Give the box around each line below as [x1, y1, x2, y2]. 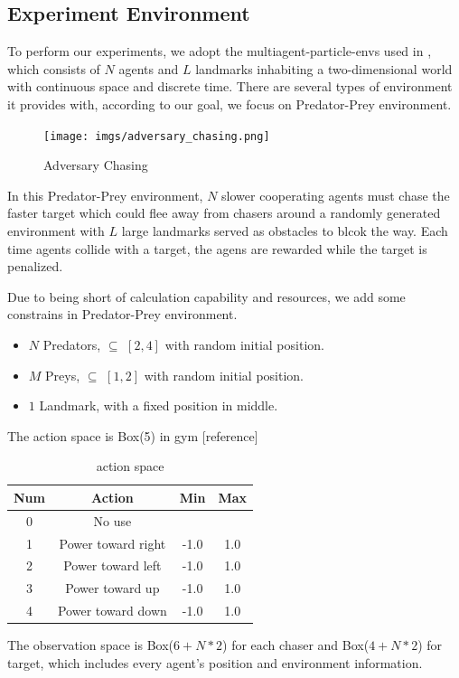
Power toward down [57, 601, 167, 620]
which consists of [7, 59, 100, 78]
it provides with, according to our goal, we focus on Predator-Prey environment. [7, 94, 452, 113]
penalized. [7, 257, 63, 276]
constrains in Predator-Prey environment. [7, 305, 238, 324]
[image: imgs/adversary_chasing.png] [43, 129, 270, 143]
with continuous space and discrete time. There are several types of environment [7, 77, 453, 96]
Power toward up [65, 579, 160, 598]
